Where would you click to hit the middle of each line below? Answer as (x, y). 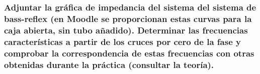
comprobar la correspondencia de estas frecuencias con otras (129, 53)
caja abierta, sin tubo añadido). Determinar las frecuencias (126, 30)
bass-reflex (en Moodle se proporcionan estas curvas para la (128, 18)
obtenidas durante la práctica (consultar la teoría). (109, 64)
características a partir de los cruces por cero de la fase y (122, 41)
